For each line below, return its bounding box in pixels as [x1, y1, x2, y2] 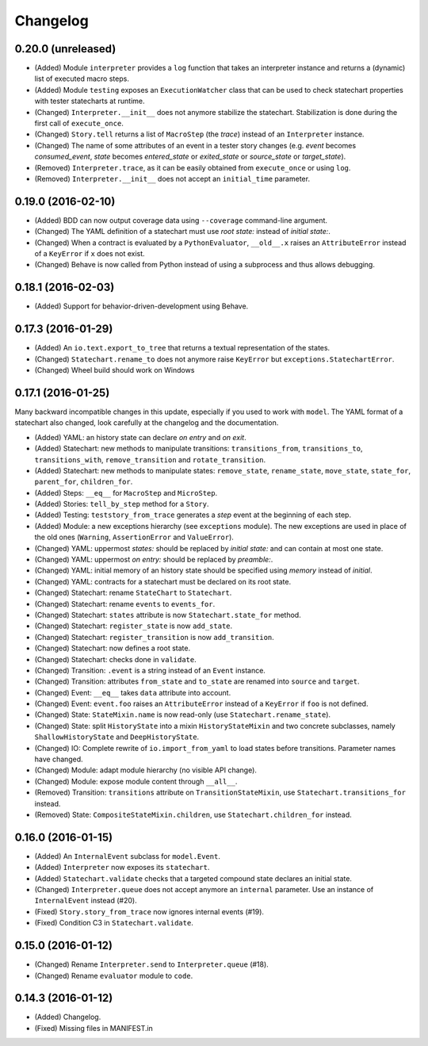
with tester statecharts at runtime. [34, 96, 145, 106]
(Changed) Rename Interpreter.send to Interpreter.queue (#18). [34, 960, 269, 969]
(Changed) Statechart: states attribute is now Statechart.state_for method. [34, 610, 301, 619]
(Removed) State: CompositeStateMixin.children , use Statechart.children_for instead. [34, 810, 352, 819]
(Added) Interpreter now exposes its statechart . [34, 863, 210, 872]
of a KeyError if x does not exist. [34, 249, 146, 259]
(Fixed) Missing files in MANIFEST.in [34, 1023, 154, 1033]
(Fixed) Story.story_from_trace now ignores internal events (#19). [34, 906, 265, 916]
